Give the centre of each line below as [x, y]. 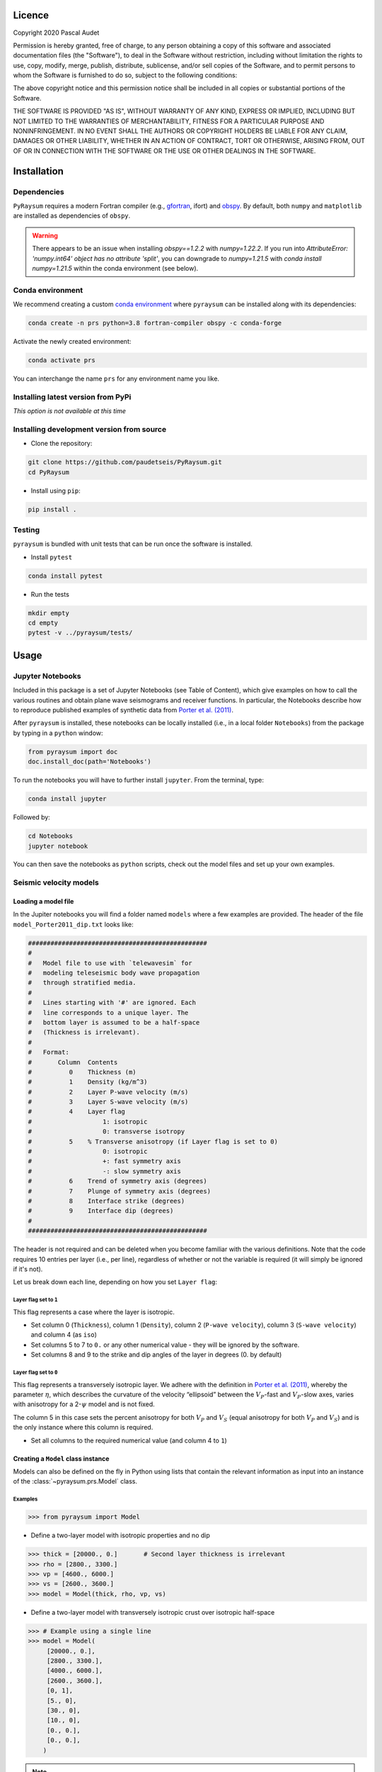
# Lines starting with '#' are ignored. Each [112, 1003]
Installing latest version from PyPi [72, 397]
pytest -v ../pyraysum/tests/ [80, 633]
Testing [27, 529]
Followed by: [32, 817]
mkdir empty [49, 613]
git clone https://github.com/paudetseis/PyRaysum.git [125, 462]
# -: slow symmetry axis [105, 1171]
